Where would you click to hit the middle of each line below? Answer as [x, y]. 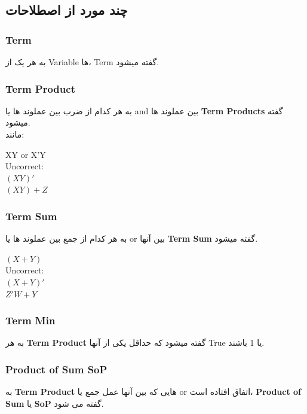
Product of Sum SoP [56, 369]
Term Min [30, 320]
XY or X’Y [26, 154]
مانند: [15, 134]
